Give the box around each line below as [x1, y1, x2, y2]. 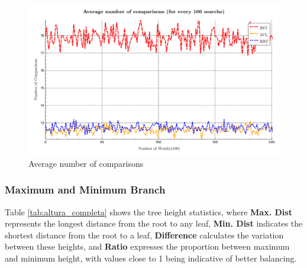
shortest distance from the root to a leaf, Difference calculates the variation [5, 228, 284, 241]
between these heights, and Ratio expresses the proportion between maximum [5, 240, 290, 253]
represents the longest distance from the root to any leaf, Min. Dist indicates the [5, 217, 303, 230]
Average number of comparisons [28, 157, 144, 169]
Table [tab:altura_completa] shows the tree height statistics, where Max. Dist [5, 205, 292, 218]
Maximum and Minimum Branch [5, 182, 166, 197]
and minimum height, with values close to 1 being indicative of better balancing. [5, 252, 297, 264]
